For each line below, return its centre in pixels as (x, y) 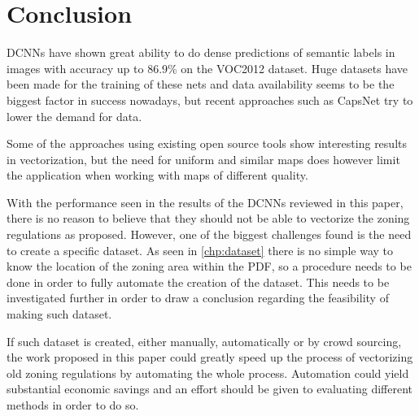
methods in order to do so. (73, 405)
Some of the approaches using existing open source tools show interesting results (207, 143)
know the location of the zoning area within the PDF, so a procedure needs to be (209, 266)
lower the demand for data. (74, 116)
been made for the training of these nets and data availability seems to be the (201, 84)
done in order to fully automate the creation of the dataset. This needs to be (198, 282)
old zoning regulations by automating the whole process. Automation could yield (208, 373)
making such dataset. (59, 314)
